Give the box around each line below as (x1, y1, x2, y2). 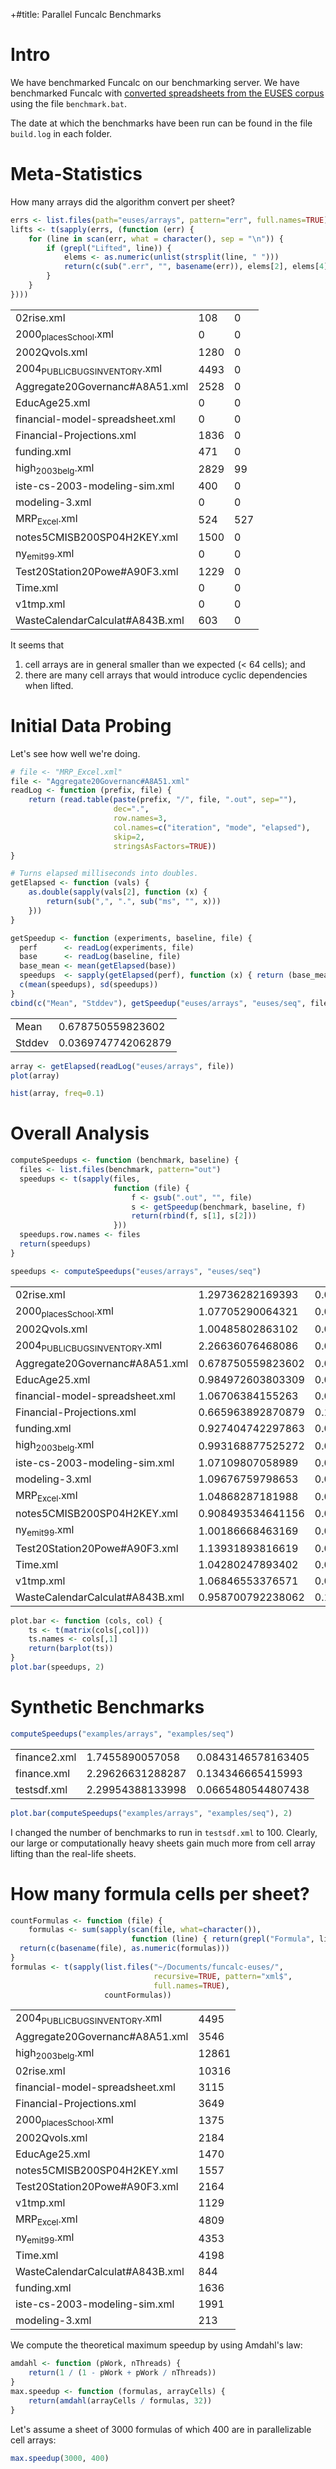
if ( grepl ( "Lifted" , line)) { (46, 243, 172, 253)
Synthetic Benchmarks (10, 1696, 205, 1719)
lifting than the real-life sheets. (10, 1847, 137, 1859)
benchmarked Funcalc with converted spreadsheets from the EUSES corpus (10, 87, 325, 99)
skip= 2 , (113, 832, 145, 842)
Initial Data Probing (10, 714, 172, 737)
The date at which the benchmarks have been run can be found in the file (10, 117, 313, 129)
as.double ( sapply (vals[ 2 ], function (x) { (28, 887, 208, 898)
